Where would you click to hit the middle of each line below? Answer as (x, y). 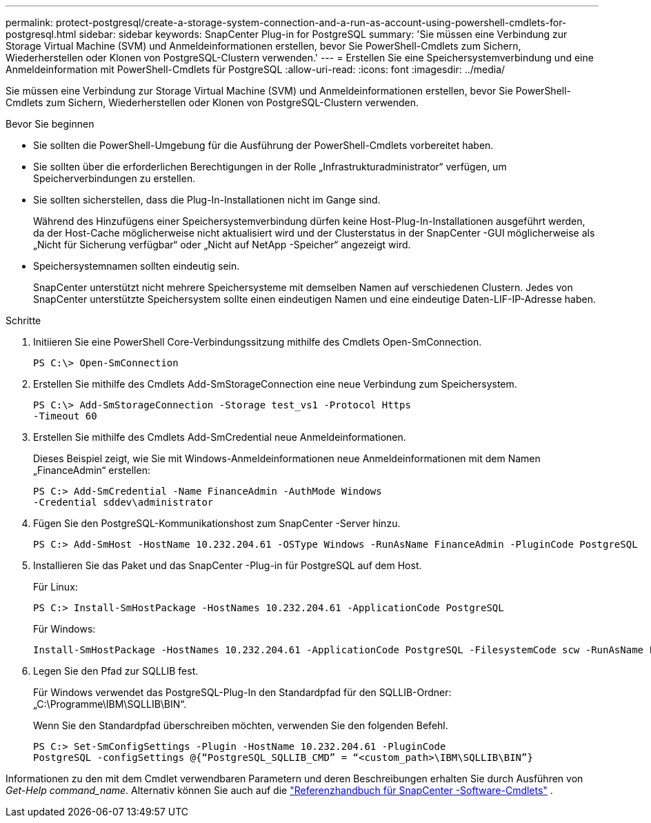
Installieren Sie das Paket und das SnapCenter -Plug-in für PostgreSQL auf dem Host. (228, 565)
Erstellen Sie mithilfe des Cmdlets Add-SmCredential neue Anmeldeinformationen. (220, 437)
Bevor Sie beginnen (50, 124)
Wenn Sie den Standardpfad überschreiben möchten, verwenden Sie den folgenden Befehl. (241, 725)
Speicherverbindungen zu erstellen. (114, 178)
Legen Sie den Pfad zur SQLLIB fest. (116, 671)
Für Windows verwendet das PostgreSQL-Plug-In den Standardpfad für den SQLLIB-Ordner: (242, 692)
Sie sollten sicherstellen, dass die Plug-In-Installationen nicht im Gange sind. (207, 200)
